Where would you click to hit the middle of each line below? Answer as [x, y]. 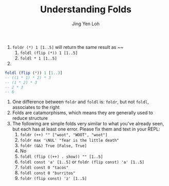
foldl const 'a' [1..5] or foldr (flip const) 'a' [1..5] [82, 162]
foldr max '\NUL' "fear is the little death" [69, 141]
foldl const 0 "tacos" [44, 168]
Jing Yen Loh [86, 24]
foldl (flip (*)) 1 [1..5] [49, 53]
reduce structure [30, 118]
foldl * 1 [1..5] [39, 58]
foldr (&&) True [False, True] [53, 146]
